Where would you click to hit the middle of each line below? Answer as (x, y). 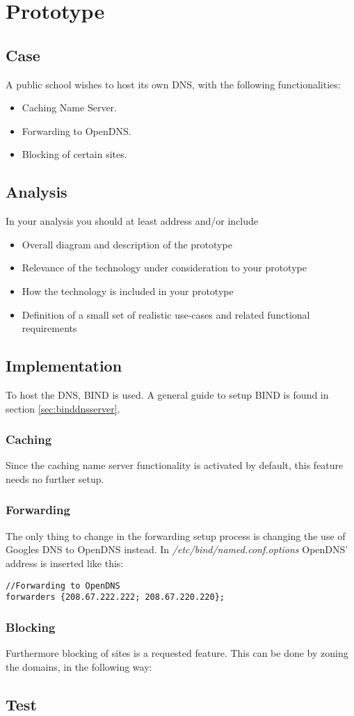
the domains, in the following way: (79, 666)
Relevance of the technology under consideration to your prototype (164, 268)
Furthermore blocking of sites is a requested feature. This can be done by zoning (177, 653)
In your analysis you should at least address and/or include (132, 221)
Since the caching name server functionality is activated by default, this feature (175, 465)
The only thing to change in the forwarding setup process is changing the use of (176, 535)
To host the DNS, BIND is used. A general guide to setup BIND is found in (167, 394)
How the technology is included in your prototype (128, 291)
